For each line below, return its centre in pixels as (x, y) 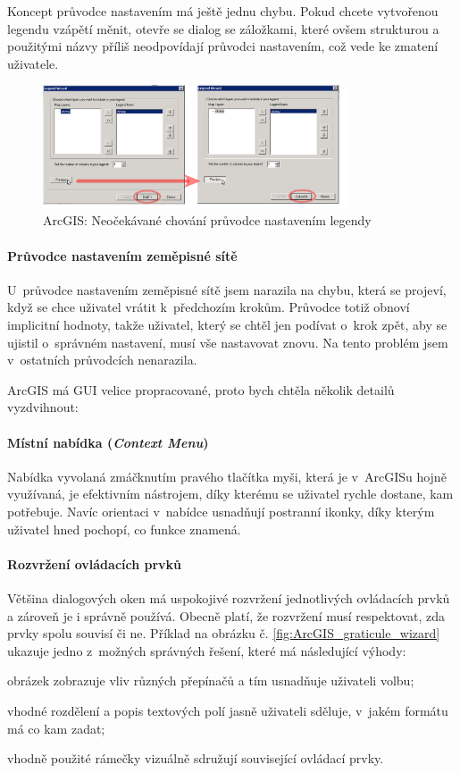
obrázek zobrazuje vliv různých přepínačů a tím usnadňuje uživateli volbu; (211, 681)
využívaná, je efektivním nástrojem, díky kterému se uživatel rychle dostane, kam (230, 494)
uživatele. (33, 63)
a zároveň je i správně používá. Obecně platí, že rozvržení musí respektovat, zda (226, 615)
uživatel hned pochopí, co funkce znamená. (124, 529)
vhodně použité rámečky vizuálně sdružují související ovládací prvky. (196, 758)
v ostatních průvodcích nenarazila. (102, 360)
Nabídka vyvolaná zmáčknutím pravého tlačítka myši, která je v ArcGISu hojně (227, 476)
